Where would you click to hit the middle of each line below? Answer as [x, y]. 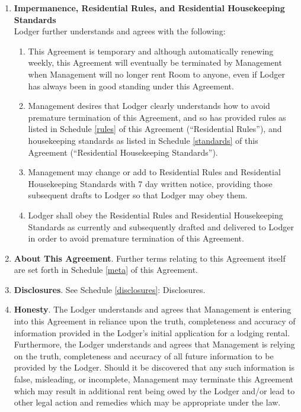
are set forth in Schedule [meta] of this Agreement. [106, 270]
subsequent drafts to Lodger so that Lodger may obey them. [138, 195]
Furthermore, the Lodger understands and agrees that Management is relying [154, 344]
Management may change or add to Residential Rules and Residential [154, 172]
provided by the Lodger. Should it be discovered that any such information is [154, 367]
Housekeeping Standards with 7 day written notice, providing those [150, 183]
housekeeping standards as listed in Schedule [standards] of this [143, 140]
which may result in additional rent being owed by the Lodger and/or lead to [154, 390]
